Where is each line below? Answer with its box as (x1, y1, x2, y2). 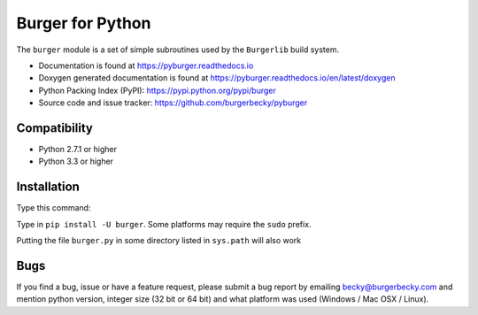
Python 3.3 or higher (38, 156, 114, 167)
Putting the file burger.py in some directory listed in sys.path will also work (16, 235, 302, 246)
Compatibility (16, 120, 93, 135)
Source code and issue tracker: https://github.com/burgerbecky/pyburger (38, 97, 308, 108)
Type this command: (16, 203, 91, 213)
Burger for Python (16, 13, 151, 33)
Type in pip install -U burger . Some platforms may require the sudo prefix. (16, 219, 312, 229)
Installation (16, 180, 80, 195)
